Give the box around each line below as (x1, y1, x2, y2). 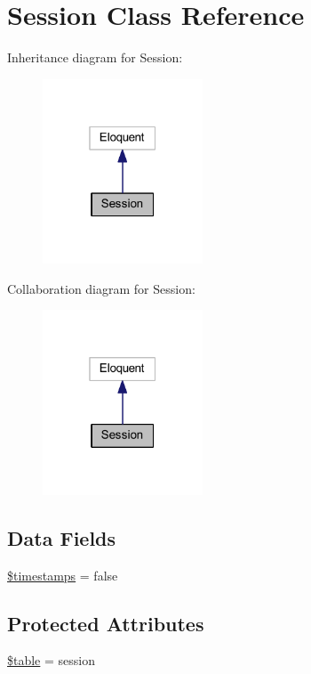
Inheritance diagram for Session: (7, 48, 183, 67)
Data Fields (7, 524, 116, 551)
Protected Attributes (7, 609, 204, 637)
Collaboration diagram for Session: (7, 279, 195, 297)
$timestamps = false (7, 565, 118, 584)
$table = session (7, 651, 95, 670)
